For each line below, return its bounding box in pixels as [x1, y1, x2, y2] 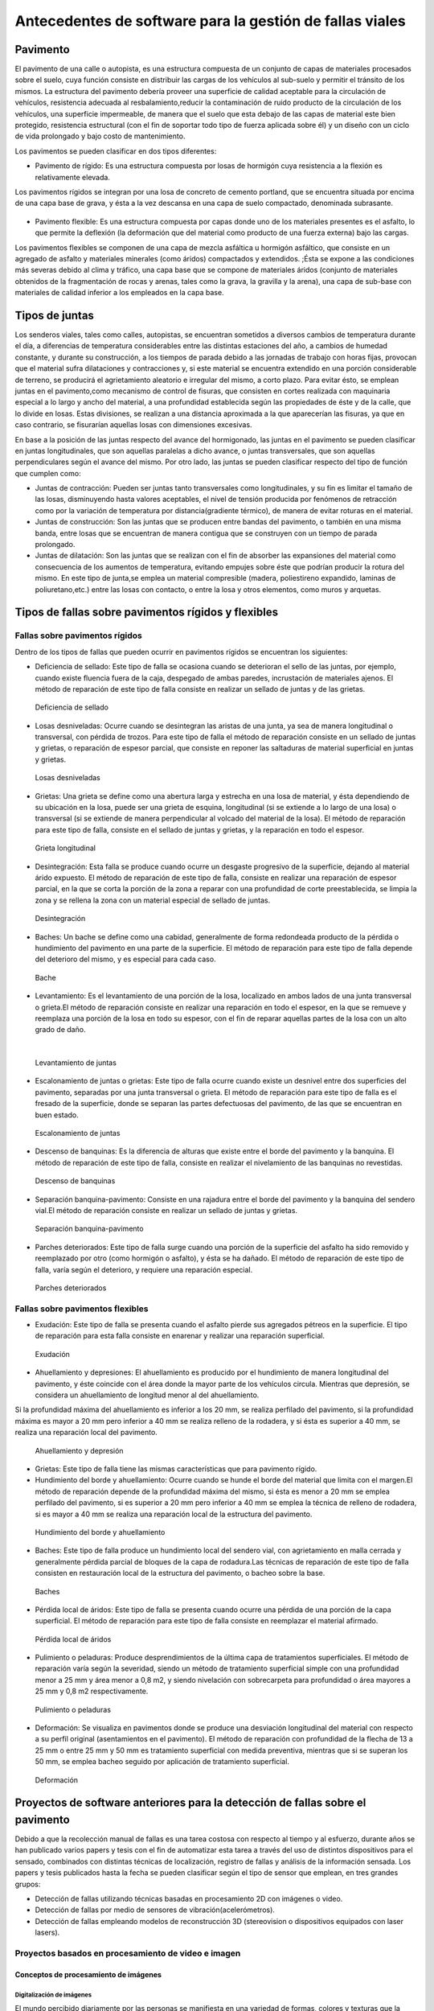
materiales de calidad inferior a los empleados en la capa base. [14, 288, 224, 298]
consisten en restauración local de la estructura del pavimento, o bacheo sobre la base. [35, 1569, 325, 1578]
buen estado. [35, 1110, 80, 1120]
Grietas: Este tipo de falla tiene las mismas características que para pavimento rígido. [35, 1464, 317, 1474]
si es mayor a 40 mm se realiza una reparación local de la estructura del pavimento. [35, 1509, 313, 1519]
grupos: [14, 1879, 41, 1889]
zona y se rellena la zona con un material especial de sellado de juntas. [35, 895, 271, 905]
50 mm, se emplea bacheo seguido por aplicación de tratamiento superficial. [35, 1757, 289, 1766]
